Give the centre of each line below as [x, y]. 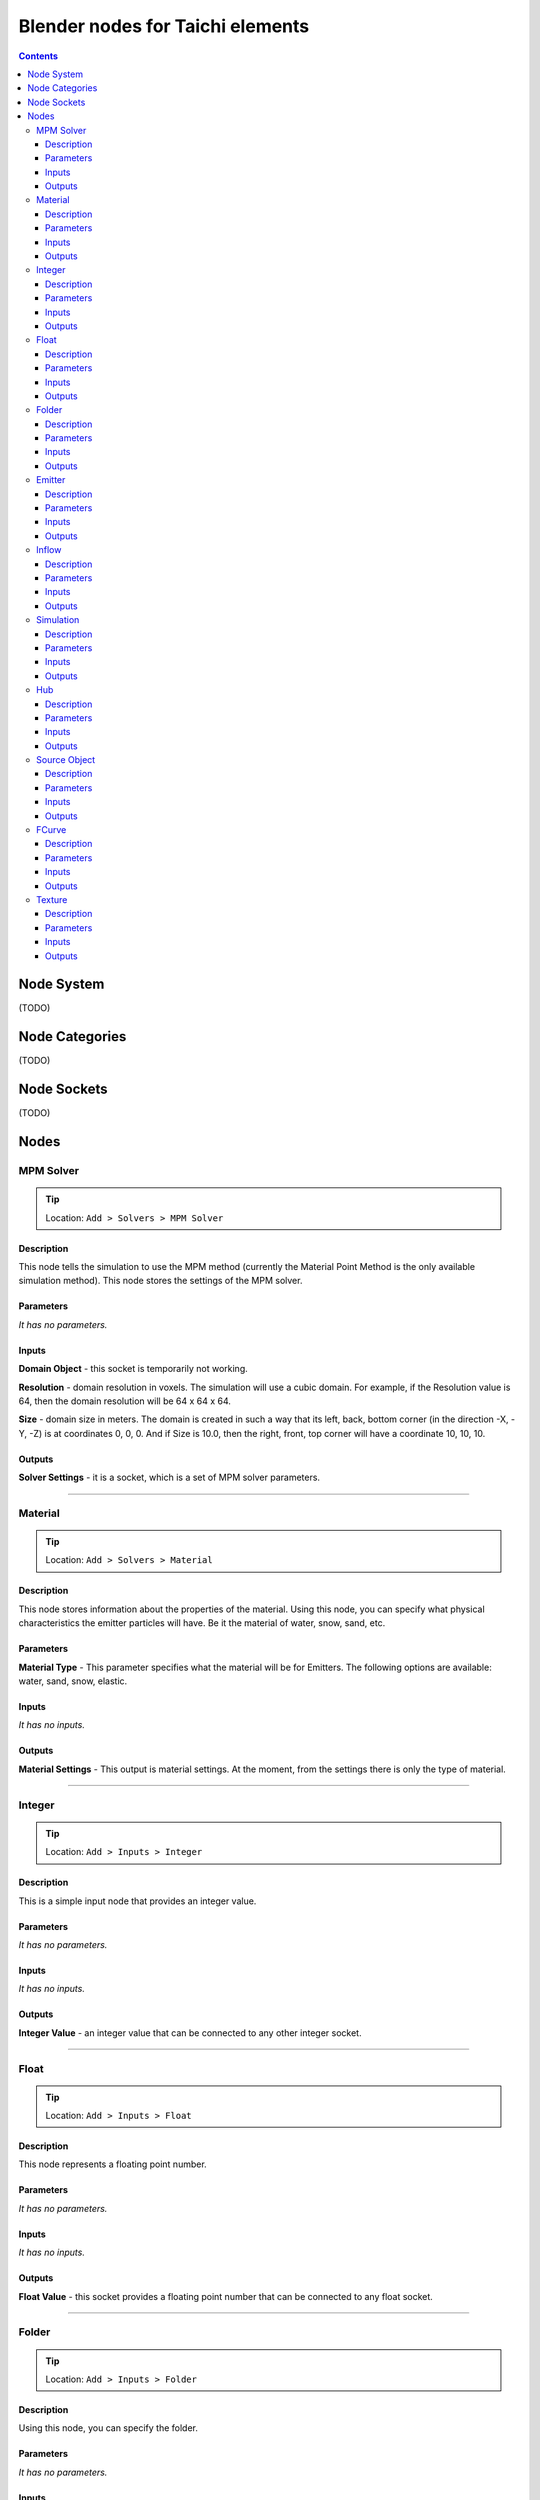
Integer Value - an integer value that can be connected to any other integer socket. [190, 2032]
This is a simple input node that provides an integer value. [137, 1901]
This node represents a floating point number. [112, 2164]
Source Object [66, 760]
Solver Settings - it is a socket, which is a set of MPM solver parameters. [169, 1477]
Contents [38, 56]
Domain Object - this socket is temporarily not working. [133, 1369]
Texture [52, 899]
